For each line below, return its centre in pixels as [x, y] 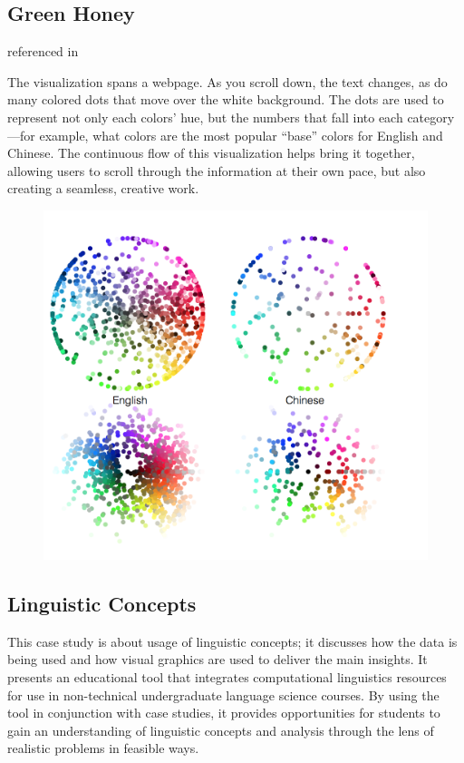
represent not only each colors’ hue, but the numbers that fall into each [205, 117]
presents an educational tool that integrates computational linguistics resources [227, 676]
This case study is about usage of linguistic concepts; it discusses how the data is [232, 641]
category [431, 117]
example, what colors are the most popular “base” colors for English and [241, 135]
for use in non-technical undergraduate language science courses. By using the [223, 695]
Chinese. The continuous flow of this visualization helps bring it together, [211, 153]
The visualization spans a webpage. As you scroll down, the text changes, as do [227, 81]
